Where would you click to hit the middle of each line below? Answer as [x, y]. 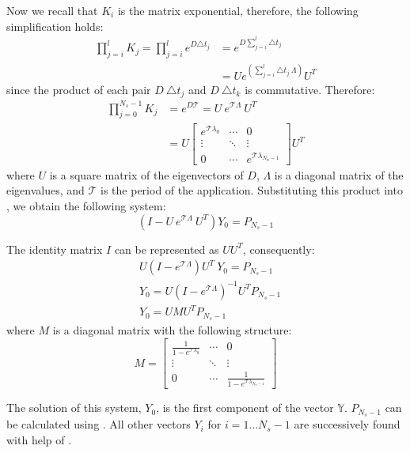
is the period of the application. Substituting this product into [252, 190]
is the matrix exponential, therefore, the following [238, 10]
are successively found [347, 424]
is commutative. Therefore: [310, 89]
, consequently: [279, 249]
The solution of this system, [74, 408]
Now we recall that [52, 10]
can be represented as [167, 249]
